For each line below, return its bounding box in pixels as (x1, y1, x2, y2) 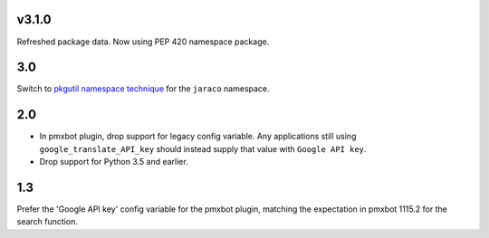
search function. (16, 216, 79, 227)
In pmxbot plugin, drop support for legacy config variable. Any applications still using (39, 131, 357, 142)
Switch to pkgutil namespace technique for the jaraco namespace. (16, 83, 271, 94)
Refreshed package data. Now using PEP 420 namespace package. (16, 36, 270, 47)
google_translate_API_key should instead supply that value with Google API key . (39, 143, 367, 154)
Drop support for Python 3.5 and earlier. (39, 157, 189, 167)
